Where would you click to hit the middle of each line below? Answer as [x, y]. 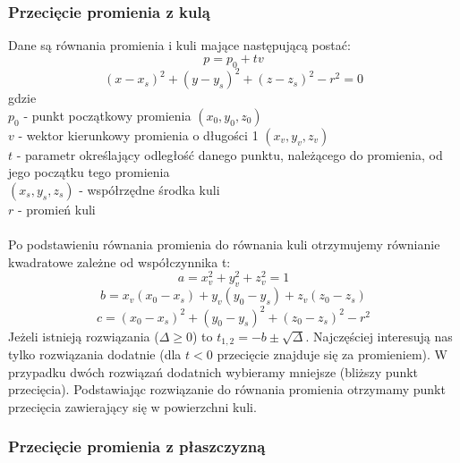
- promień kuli [56, 209]
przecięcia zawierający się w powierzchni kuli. [132, 406]
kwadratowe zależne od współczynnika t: [119, 261]
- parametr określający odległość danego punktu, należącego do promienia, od [230, 154]
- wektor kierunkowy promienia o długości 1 [138, 135]
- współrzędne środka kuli [149, 189]
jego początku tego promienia [89, 172]
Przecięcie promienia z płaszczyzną [137, 446]
